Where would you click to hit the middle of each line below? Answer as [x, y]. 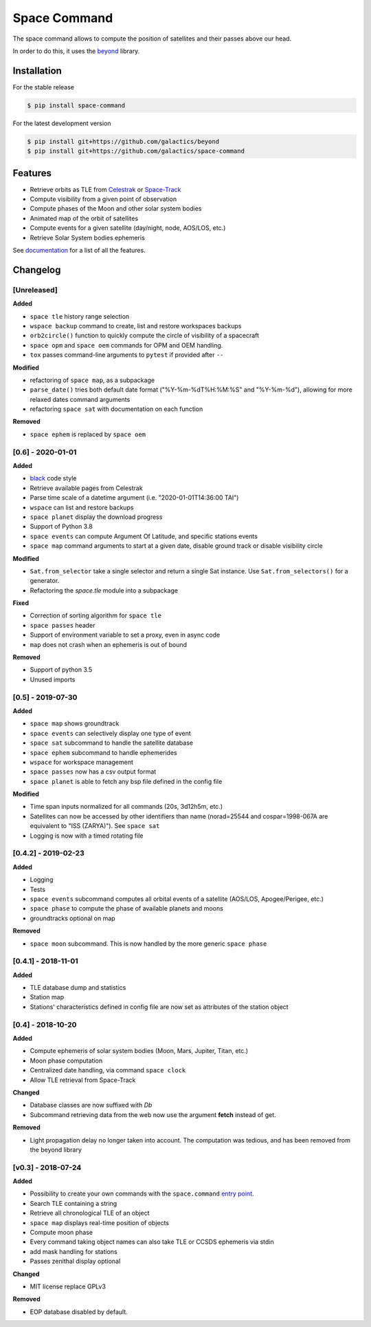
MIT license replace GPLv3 [68, 1286]
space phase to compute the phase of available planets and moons [126, 909]
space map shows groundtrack [75, 723]
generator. [45, 581]
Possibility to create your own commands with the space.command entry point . [142, 1193]
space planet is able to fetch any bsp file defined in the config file [126, 781]
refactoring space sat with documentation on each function [116, 409]
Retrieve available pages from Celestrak [87, 488]
